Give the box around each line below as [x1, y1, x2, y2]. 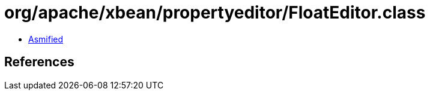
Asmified [28, 33, 64, 44]
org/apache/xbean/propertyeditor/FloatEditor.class [4, 2, 426, 23]
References [4, 54, 74, 70]
